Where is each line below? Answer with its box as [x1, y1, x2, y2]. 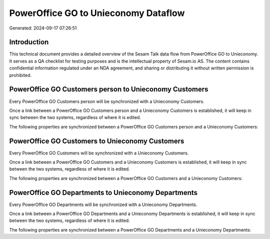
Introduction [9, 38, 49, 46]
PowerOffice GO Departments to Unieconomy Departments [9, 188, 197, 197]
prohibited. [9, 72, 32, 78]
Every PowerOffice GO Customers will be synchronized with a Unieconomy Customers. [9, 150, 189, 156]
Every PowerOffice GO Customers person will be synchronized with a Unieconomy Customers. [9, 98, 204, 104]
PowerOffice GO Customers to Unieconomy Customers [9, 136, 184, 145]
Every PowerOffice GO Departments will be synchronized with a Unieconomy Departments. [9, 201, 197, 207]
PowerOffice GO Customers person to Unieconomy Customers [9, 85, 208, 93]
